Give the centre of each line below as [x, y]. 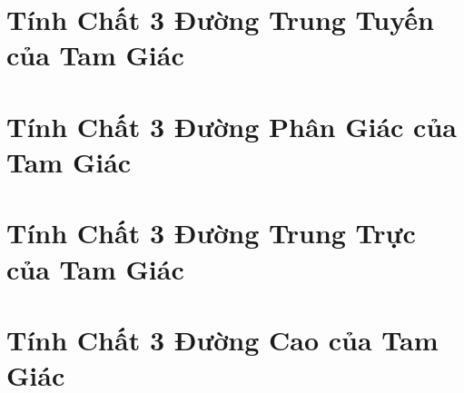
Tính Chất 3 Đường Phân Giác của [232, 126]
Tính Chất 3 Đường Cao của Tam [222, 339]
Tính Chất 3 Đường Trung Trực [211, 233]
